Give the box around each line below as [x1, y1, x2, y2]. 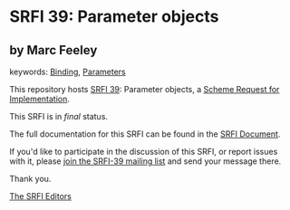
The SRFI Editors [9, 191, 72, 201]
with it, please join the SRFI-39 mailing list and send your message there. [9, 156, 282, 167]
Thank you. [9, 174, 52, 184]
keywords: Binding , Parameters [9, 66, 126, 77]
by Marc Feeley [9, 43, 98, 58]
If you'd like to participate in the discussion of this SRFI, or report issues [9, 147, 278, 157]
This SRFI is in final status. [9, 111, 109, 121]
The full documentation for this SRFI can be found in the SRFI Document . [9, 129, 281, 139]
